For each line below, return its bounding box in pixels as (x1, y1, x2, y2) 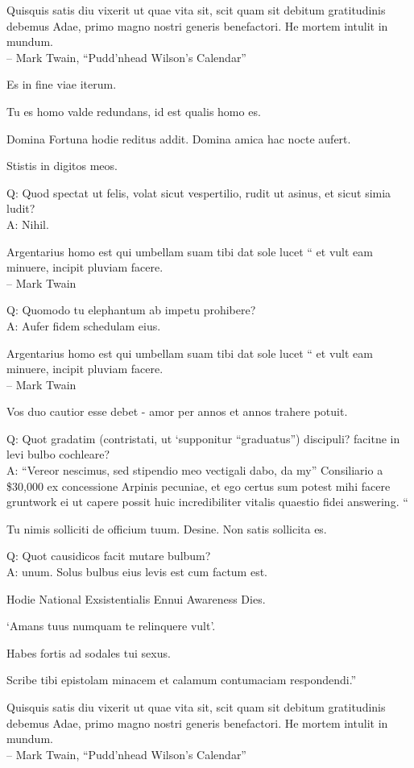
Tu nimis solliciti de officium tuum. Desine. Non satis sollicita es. (6, 520, 327, 537)
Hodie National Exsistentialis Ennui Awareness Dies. (6, 590, 266, 607)
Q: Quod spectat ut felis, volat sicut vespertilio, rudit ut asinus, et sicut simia (6, 184, 391, 201)
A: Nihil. (6, 215, 49, 232)
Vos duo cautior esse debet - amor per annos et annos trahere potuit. (6, 403, 348, 420)
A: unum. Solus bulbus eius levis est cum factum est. (6, 563, 268, 580)
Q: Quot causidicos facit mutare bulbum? (6, 547, 211, 564)
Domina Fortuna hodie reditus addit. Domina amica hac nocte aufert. (6, 130, 351, 147)
